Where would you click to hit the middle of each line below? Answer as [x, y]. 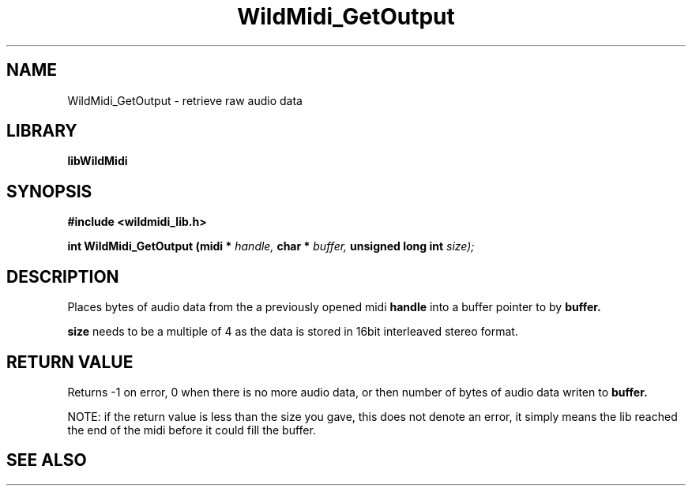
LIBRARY [42, 131]
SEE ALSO [47, 460]
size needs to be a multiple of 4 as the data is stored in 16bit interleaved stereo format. [293, 332]
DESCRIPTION [63, 276]
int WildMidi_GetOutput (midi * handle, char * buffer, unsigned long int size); [271, 246]
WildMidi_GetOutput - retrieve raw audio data [185, 100]
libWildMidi [98, 161]
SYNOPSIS [49, 191]
